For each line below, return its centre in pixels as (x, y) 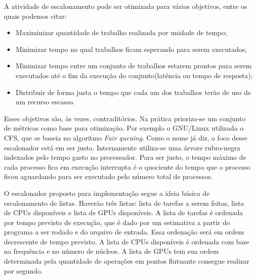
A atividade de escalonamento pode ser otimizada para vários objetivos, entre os (126, 6)
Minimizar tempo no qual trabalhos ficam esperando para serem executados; (131, 49)
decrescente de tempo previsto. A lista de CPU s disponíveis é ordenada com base (127, 241)
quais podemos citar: (35, 16)
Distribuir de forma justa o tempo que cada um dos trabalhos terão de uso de (133, 92)
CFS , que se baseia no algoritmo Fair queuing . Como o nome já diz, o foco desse (126, 137)
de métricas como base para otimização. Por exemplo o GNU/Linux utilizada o (124, 128)
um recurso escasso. (45, 102)
